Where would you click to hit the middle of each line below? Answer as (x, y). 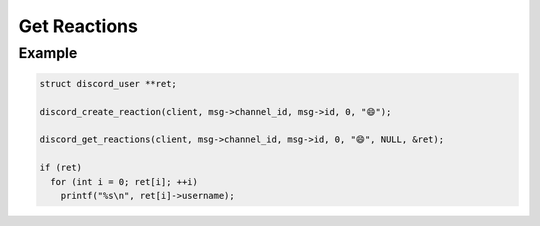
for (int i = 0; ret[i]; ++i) (124, 181)
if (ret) (61, 168)
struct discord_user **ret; (108, 83)
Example (48, 53)
